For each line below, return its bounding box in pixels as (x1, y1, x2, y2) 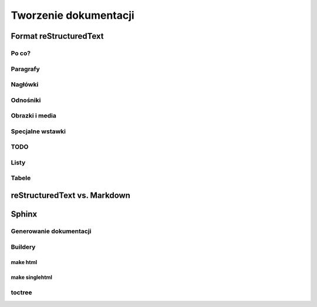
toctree (11, 288, 32, 296)
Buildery (11, 242, 36, 251)
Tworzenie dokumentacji (11, 9, 134, 22)
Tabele (11, 174, 31, 182)
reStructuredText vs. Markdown (11, 191, 130, 201)
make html (11, 259, 38, 266)
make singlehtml (11, 274, 53, 281)
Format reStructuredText (11, 31, 104, 41)
